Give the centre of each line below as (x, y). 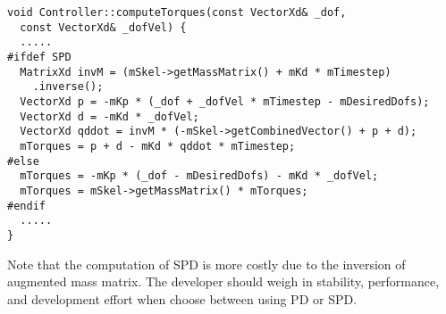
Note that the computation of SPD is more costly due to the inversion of (206, 264)
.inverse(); (68, 87)
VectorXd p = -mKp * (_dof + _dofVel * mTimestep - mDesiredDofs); (225, 101)
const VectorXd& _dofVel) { (103, 27)
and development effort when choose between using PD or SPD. (182, 298)
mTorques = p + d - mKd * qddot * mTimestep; (158, 146)
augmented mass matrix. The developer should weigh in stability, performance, (223, 281)
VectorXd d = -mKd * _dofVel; (109, 116)
